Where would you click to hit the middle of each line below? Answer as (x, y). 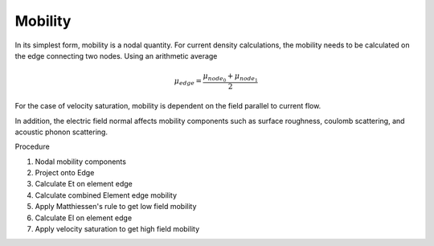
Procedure (32, 147)
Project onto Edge (65, 173)
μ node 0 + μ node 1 (230, 78)
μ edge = (188, 82)
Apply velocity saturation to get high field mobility (117, 229)
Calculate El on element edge (84, 218)
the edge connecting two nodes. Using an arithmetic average (116, 55)
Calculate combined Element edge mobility (106, 195)
